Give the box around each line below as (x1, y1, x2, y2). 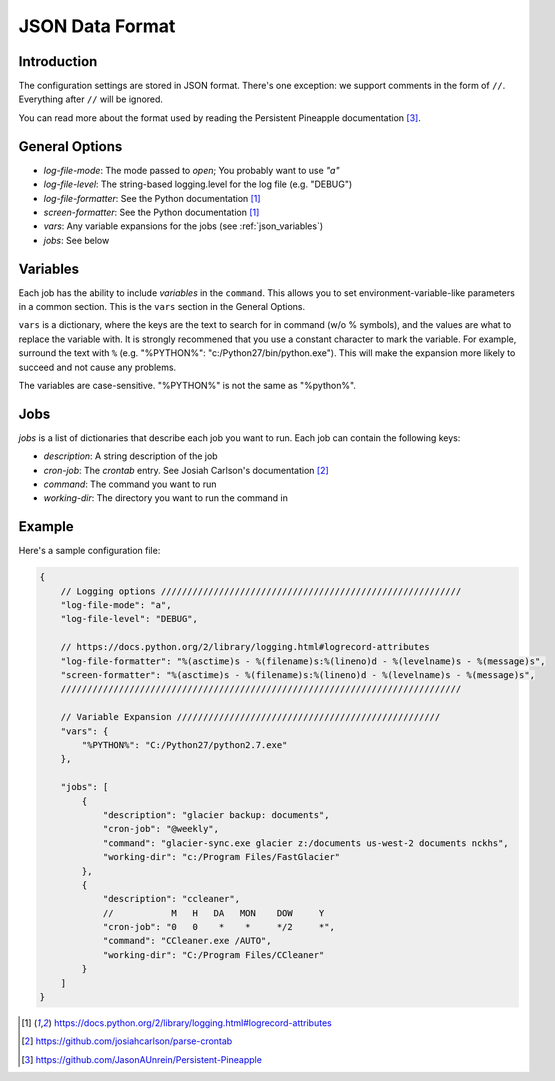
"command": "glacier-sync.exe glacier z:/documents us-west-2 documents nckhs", (102, 837, 509, 849)
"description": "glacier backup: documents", (102, 809, 330, 820)
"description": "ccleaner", (102, 893, 240, 905)
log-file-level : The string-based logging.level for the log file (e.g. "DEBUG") (43, 178, 353, 190)
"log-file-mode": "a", (60, 600, 172, 611)
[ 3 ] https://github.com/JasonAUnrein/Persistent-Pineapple (21, 1053, 262, 1065)
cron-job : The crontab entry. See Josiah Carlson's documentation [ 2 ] (43, 464, 329, 476)
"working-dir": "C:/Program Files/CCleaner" (102, 949, 325, 960)
